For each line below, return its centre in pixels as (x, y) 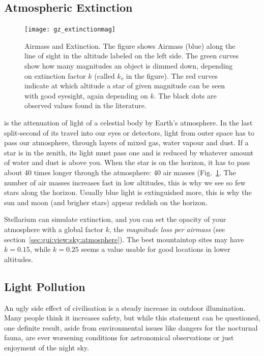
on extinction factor (55, 75)
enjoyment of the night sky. (47, 347)
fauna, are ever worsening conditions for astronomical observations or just (119, 337)
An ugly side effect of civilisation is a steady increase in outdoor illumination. (125, 308)
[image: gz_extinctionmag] (70, 30)
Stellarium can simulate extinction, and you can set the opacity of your (115, 219)
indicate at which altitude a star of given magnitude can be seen (125, 86)
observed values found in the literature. (85, 105)
